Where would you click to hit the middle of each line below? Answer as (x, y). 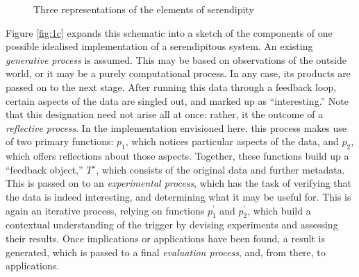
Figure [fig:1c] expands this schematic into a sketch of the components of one (169, 32)
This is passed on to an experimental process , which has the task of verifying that (179, 183)
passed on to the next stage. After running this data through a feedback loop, (171, 86)
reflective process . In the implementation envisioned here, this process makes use (176, 127)
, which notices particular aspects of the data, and (232, 141)
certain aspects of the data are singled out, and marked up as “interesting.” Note (177, 100)
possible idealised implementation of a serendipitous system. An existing (159, 46)
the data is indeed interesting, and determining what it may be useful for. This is (178, 196)
